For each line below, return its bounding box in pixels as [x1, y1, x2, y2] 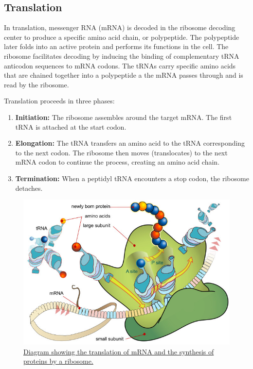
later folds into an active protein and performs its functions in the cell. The [4, 41, 229, 51]
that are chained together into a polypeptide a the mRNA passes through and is [4, 70, 243, 80]
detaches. [15, 183, 43, 193]
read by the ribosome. [4, 79, 69, 89]
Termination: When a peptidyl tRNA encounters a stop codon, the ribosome [15, 173, 249, 183]
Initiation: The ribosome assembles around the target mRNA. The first [15, 112, 232, 122]
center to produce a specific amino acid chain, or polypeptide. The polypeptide [4, 32, 239, 42]
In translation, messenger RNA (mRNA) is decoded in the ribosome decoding [4, 22, 235, 33]
